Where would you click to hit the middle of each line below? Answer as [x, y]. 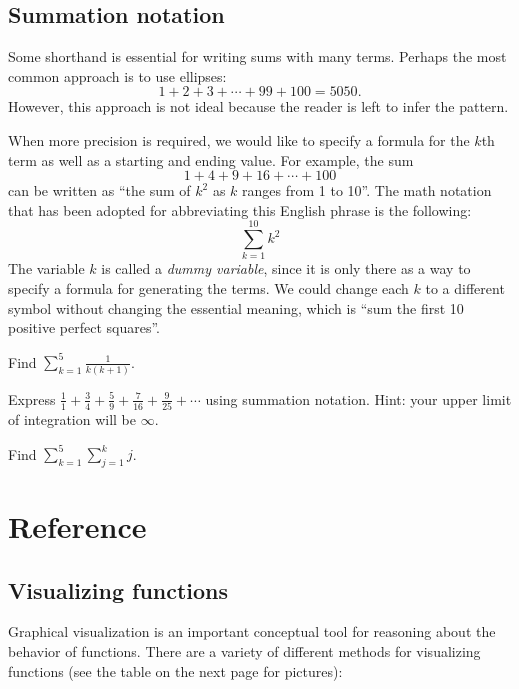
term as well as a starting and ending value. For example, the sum [211, 159]
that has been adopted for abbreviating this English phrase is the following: [240, 209]
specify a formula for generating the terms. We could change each [208, 288]
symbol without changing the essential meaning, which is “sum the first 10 [236, 307]
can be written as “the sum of [99, 190]
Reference [77, 526]
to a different [465, 288]
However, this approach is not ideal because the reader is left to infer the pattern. [258, 106]
